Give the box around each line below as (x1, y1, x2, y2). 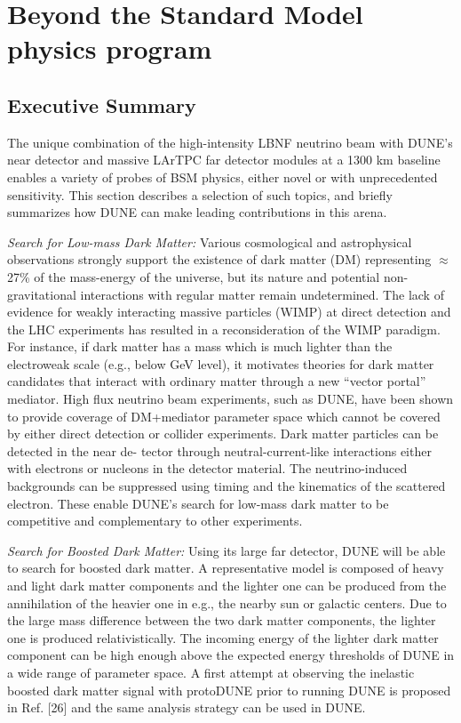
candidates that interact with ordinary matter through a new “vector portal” (7, 372, 426, 390)
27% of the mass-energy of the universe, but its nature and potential (7, 267, 380, 285)
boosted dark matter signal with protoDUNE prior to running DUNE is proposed (7, 680, 451, 699)
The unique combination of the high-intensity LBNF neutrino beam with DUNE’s (7, 133, 453, 151)
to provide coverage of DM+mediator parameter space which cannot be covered (7, 406, 441, 425)
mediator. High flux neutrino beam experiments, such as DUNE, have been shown (7, 390, 454, 408)
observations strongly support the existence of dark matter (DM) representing (7, 250, 432, 269)
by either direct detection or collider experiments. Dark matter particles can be (7, 424, 439, 443)
